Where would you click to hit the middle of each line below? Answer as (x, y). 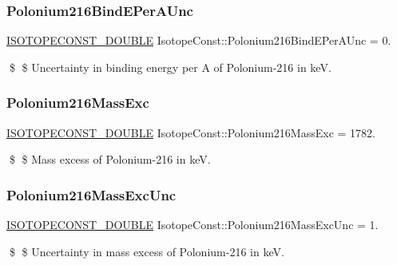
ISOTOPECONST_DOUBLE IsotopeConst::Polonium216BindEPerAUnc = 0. (199, 40)
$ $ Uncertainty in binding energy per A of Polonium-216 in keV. (170, 67)
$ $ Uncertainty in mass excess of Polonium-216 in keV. (147, 251)
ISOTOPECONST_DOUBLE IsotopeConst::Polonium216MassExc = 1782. (191, 132)
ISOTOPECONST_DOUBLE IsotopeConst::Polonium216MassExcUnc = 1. (193, 225)
